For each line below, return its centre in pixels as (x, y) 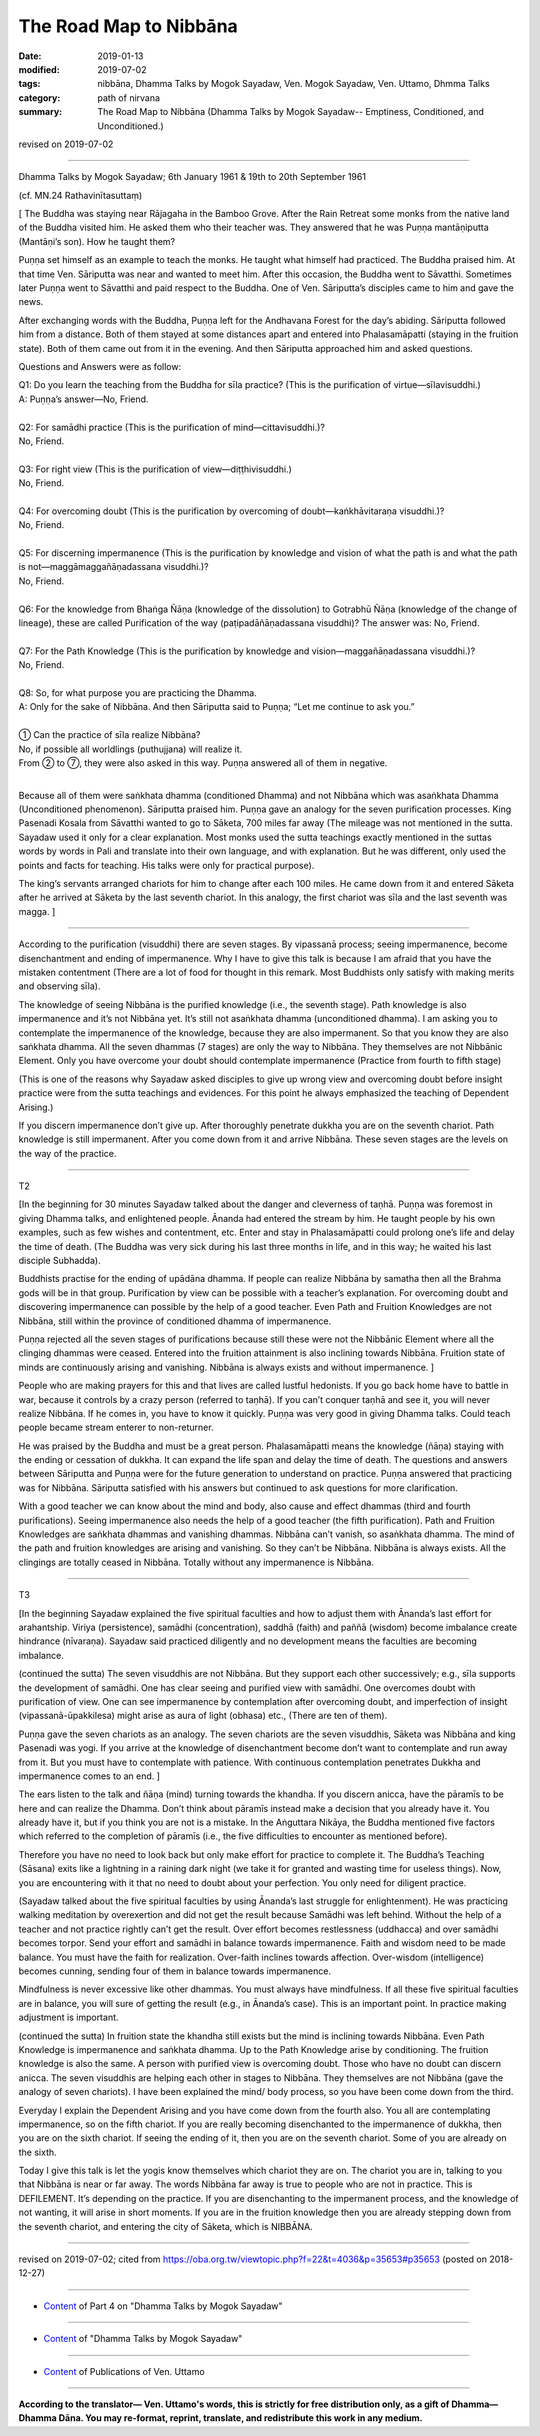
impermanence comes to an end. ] (89, 1776)
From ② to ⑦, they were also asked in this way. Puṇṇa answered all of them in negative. (203, 762)
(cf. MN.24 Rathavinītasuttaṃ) (80, 195)
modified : (39, 69)
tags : (29, 84)
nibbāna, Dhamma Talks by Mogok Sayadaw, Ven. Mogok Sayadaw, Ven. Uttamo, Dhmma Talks (293, 84)
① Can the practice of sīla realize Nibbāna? (109, 735)
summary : (40, 112)
